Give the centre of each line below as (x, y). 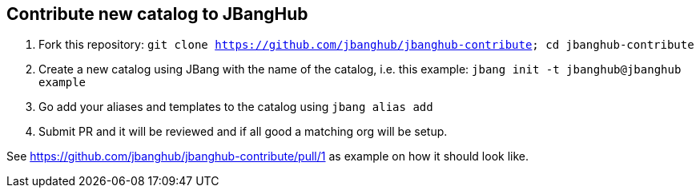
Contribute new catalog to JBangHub (157, 14)
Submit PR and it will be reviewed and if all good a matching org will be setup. (243, 132)
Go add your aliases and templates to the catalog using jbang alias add (236, 107)
